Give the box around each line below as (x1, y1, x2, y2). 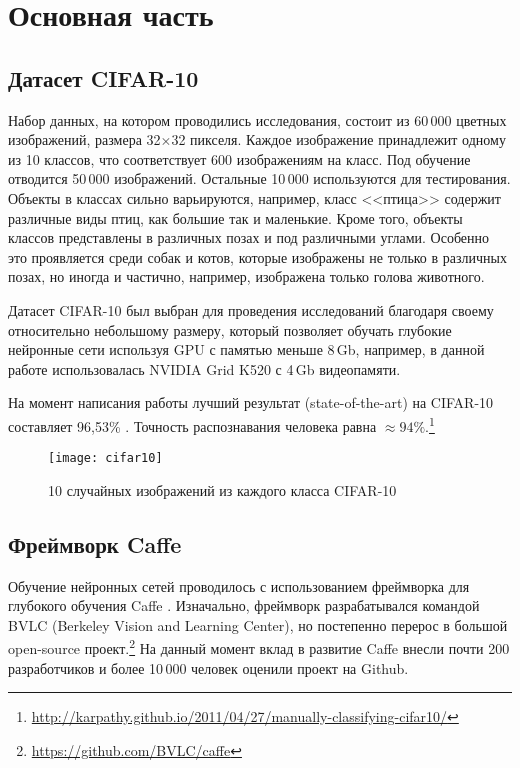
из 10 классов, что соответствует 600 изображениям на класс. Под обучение (8, 148, 471, 169)
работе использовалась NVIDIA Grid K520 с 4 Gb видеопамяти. (8, 358, 401, 379)
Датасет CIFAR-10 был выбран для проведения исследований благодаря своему (8, 299, 494, 320)
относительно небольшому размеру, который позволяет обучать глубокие (8, 319, 452, 340)
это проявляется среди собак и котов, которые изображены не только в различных (8, 246, 507, 267)
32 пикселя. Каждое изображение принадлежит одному (171, 129, 506, 150)
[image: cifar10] (48, 451, 163, 466)
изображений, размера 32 (8, 129, 161, 150)
